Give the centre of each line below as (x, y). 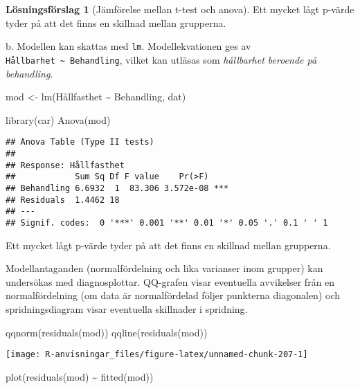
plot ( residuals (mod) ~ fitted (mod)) (80, 376)
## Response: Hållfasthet (65, 165)
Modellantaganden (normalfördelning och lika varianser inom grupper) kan (164, 268)
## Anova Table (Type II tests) (80, 142)
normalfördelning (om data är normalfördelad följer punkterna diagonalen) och (173, 295)
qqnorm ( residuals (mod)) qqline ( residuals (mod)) (107, 332)
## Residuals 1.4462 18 (63, 200)
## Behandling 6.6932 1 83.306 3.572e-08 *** (117, 188)
